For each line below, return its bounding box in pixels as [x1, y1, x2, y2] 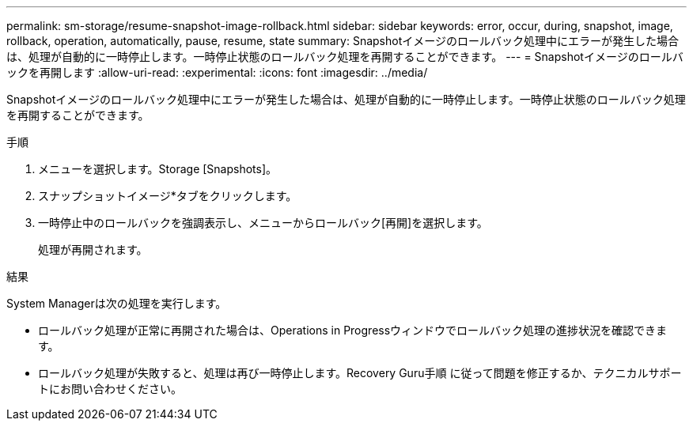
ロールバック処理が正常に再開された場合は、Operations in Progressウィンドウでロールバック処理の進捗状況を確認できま [38, 323, 668, 337]
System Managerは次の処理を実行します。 [6, 297, 227, 310]
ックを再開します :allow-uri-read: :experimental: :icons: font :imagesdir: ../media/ [6, 66, 428, 79]
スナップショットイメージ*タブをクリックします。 [38, 189, 297, 202]
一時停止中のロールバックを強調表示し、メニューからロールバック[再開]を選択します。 [38, 216, 488, 229]
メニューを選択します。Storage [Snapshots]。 [38, 162, 278, 176]
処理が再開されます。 [38, 243, 148, 256]
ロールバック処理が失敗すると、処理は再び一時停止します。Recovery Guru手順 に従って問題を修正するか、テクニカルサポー [38, 366, 682, 380]
